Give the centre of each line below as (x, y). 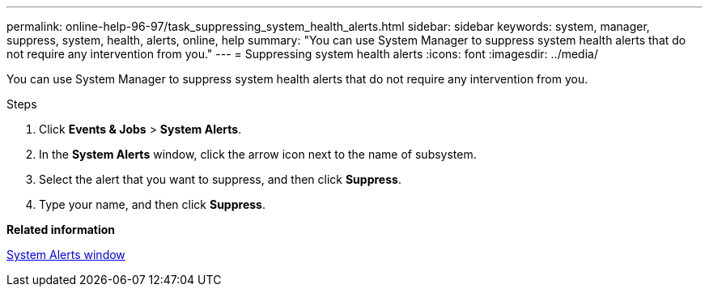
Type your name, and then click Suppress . (152, 204)
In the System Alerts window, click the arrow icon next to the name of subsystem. (258, 154)
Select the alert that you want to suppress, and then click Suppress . (220, 179)
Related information (61, 229)
